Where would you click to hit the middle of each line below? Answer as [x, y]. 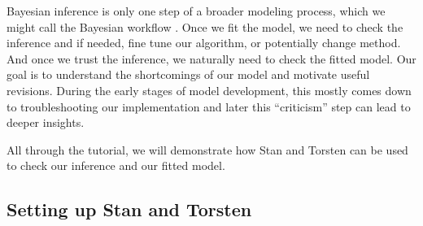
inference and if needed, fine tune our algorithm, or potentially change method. [204, 43]
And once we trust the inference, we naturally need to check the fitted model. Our [211, 58]
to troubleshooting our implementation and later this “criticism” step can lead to [209, 106]
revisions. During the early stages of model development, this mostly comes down [209, 90]
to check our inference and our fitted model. [116, 165]
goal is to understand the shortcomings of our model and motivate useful [188, 74]
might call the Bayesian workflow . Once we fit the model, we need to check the [205, 26]
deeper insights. [46, 122]
